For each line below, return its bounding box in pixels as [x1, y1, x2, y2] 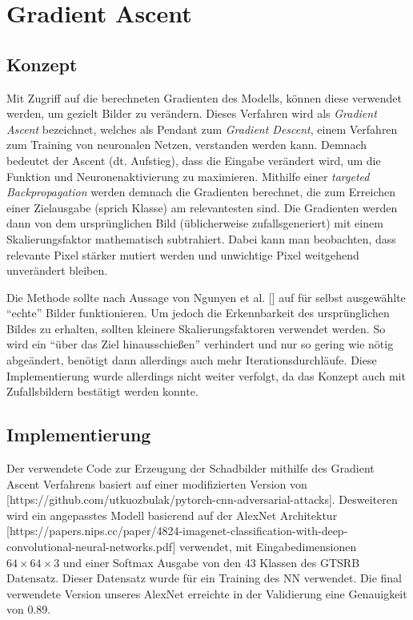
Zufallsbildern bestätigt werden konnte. [6, 383, 198, 400]
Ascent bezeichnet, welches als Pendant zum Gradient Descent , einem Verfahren [6, 120, 398, 137]
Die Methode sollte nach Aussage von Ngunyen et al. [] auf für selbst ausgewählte [6, 288, 406, 305]
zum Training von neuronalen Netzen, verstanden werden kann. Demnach [6, 136, 367, 153]
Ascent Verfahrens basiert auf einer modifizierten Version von [6, 475, 307, 492]
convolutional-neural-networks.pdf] [6, 538, 176, 555]
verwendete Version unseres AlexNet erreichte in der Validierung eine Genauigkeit [6, 585, 407, 602]
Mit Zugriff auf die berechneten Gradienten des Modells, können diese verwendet [6, 89, 402, 106]
